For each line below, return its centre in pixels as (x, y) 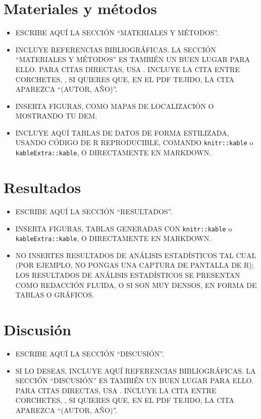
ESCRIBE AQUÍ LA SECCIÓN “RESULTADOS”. (94, 211)
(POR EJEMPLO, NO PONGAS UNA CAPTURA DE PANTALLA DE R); (135, 265)
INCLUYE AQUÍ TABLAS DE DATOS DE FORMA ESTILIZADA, (122, 132)
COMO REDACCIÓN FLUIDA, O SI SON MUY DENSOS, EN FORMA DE (136, 285)
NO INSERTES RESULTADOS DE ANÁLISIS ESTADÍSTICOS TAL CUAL (136, 255)
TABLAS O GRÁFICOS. (55, 295)
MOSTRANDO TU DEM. (56, 116)
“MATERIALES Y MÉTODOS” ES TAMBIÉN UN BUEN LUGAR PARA (133, 59)
